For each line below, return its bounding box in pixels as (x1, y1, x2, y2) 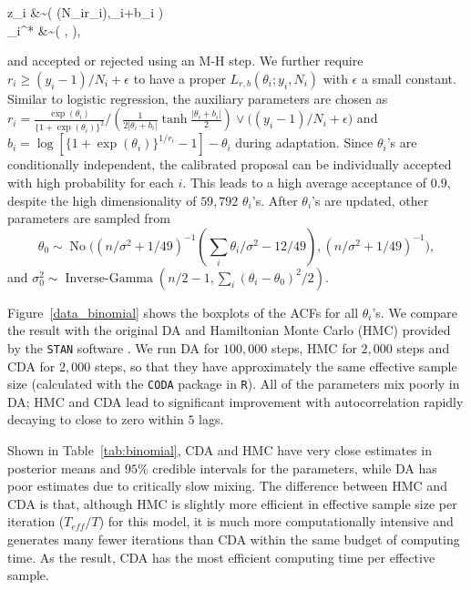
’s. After (251, 190, 298, 209)
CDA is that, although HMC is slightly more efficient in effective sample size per (7, 493, 457, 513)
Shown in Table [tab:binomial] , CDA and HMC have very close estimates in (7, 440, 432, 459)
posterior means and (7, 458, 121, 477)
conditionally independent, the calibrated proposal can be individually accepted (7, 155, 452, 174)
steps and (396, 338, 450, 357)
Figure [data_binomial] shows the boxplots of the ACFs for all (7, 302, 359, 321)
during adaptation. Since (235, 133, 374, 152)
